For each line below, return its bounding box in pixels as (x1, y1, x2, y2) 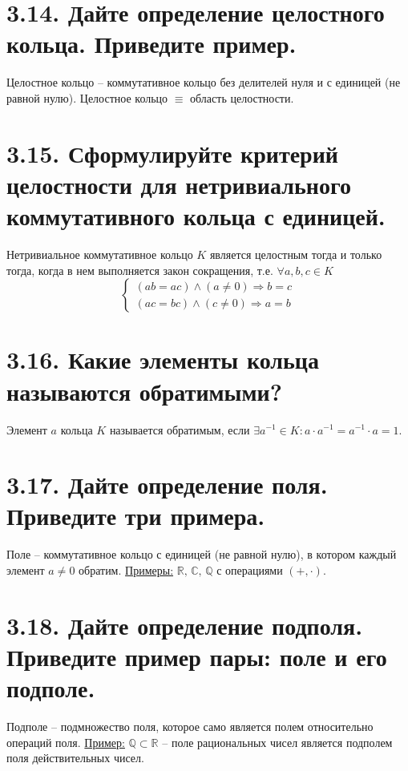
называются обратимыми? (6, 374, 282, 407)
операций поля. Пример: (6, 733, 125, 750)
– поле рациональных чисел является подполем (162, 733, 393, 750)
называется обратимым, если (109, 421, 250, 438)
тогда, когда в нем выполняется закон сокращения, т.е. (6, 261, 273, 278)
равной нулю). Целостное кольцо (6, 89, 168, 106)
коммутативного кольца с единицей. (6, 200, 386, 232)
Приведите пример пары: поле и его (6, 640, 387, 672)
